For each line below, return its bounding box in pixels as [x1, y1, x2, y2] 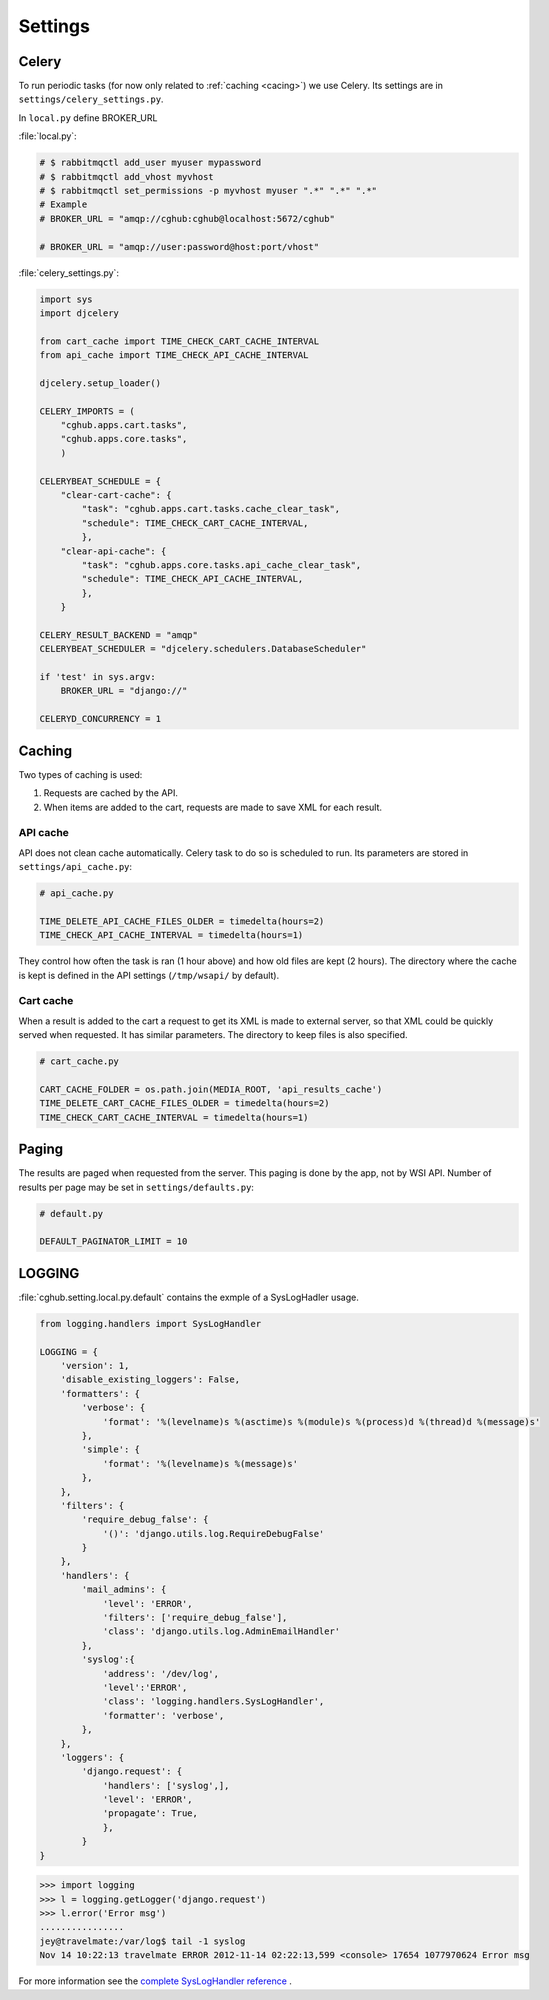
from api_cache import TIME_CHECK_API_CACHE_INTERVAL [39, 350, 309, 361]
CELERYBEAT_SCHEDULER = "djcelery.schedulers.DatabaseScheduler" [39, 643, 367, 655]
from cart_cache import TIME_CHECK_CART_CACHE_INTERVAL [39, 335, 320, 347]
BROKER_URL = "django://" [60, 685, 188, 697]
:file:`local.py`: [18, 130, 77, 142]
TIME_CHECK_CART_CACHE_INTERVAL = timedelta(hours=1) [39, 1111, 309, 1123]
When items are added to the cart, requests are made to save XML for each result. [43, 801, 383, 813]
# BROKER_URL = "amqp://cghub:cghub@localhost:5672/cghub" [39, 213, 335, 224]
